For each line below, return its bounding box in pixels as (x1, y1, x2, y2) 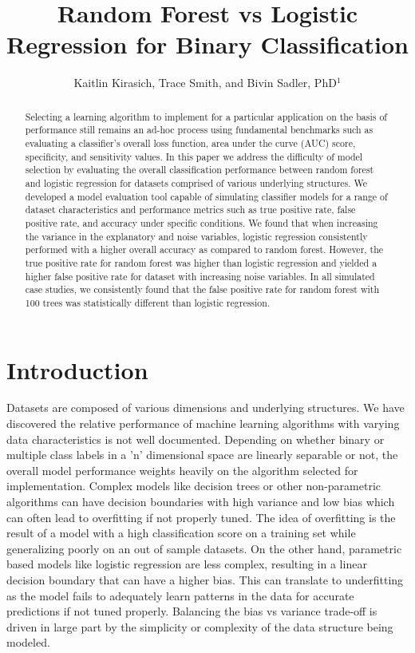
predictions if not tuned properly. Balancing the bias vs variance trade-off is (6, 603, 377, 619)
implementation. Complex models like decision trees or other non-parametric (6, 477, 381, 494)
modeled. (6, 634, 50, 651)
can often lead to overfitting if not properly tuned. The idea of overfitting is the (6, 509, 396, 525)
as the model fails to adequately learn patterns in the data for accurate (6, 587, 354, 604)
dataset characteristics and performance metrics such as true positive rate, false (25, 203, 356, 216)
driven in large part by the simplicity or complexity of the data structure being (6, 618, 393, 635)
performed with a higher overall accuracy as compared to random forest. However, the (25, 243, 384, 256)
